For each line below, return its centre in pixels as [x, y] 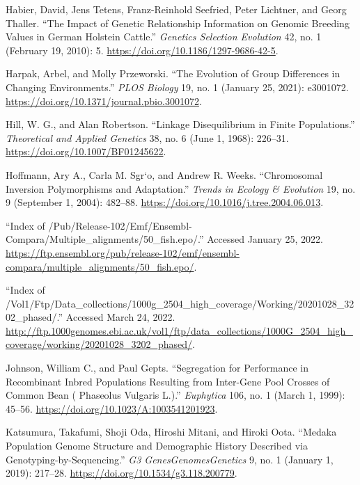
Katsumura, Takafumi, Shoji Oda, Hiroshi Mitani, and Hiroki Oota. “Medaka [171, 432]
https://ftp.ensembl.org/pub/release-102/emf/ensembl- [123, 252]
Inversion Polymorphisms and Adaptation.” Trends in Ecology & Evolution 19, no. [181, 188]
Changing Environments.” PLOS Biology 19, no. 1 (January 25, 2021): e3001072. [177, 87]
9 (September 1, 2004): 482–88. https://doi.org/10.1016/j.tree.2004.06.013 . [165, 202]
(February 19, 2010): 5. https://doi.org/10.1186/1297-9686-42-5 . [142, 50]
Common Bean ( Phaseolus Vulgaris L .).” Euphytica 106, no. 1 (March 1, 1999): [175, 395]
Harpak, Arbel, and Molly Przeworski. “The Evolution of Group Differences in [173, 73]
